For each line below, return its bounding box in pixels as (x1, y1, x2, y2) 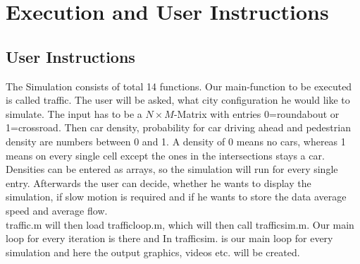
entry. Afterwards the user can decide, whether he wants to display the (6, 175, 311, 190)
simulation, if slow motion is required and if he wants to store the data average (6, 189, 347, 204)
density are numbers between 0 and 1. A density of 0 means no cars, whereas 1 (6, 133, 346, 148)
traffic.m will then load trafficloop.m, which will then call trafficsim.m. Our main (6, 217, 354, 232)
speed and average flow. (6, 203, 108, 217)
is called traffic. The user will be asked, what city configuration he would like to (6, 92, 350, 107)
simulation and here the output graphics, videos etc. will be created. (6, 244, 300, 259)
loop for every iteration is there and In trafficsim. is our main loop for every (6, 231, 333, 246)
